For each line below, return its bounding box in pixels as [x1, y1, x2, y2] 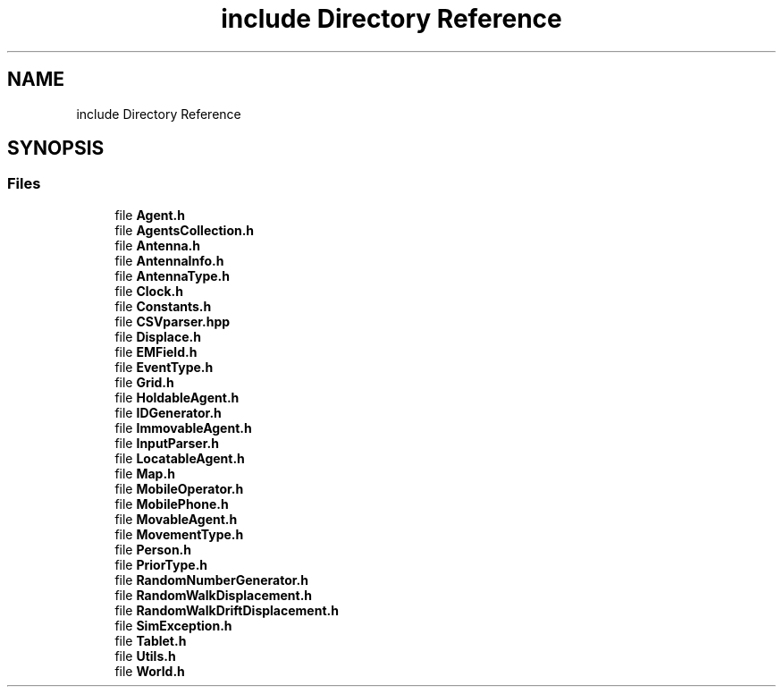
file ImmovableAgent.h [114, 419, 252, 436]
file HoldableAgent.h [114, 389, 240, 405]
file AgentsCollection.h [114, 222, 255, 238]
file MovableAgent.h [114, 511, 238, 527]
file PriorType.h [114, 556, 208, 572]
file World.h [114, 663, 185, 679]
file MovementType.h [114, 526, 244, 542]
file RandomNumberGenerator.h [114, 571, 308, 588]
